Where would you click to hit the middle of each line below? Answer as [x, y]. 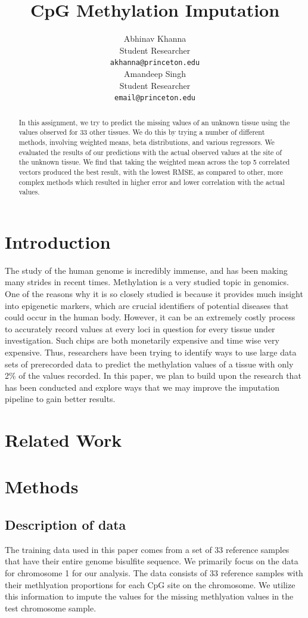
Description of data [66, 525]
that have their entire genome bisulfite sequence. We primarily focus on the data [152, 561]
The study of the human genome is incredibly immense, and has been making [146, 270]
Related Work [63, 440]
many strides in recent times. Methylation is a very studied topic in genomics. [147, 282]
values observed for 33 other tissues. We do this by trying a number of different [142, 132]
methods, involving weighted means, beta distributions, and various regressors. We [147, 142]
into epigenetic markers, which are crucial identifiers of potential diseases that [147, 305]
